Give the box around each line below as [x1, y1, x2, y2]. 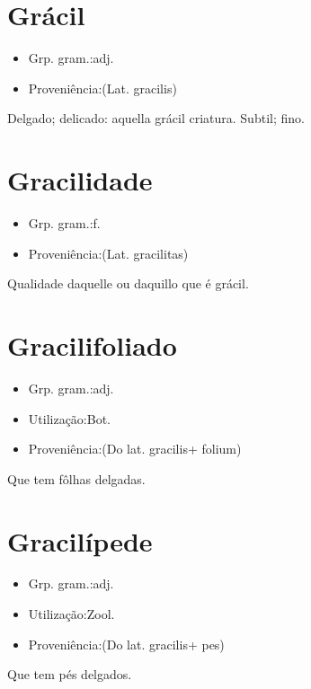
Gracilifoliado [7, 327, 177, 363]
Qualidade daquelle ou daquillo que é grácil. [7, 274, 249, 293]
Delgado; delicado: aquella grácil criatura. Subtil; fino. [7, 109, 305, 128]
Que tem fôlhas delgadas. [7, 469, 146, 488]
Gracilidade [7, 162, 153, 199]
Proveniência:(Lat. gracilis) [28, 78, 177, 97]
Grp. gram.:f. [28, 214, 101, 233]
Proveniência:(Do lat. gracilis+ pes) [28, 634, 225, 653]
